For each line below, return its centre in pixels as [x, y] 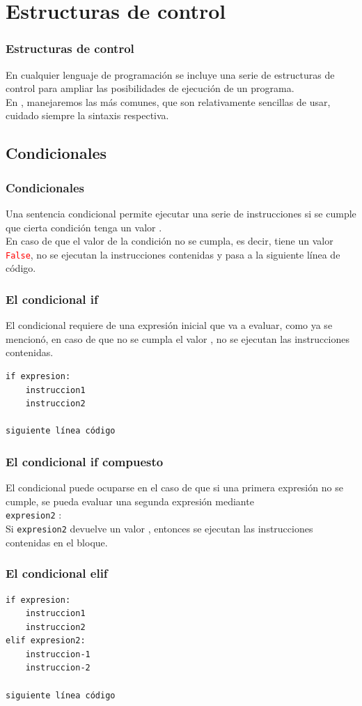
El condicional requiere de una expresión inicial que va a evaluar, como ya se [169, 325]
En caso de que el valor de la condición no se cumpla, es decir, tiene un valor [170, 241]
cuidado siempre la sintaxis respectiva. [87, 115]
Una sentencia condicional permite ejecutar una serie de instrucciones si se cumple [181, 213]
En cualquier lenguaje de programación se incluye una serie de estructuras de [170, 74]
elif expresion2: [46, 641]
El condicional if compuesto [85, 461]
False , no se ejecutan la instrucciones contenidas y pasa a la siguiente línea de [173, 254]
